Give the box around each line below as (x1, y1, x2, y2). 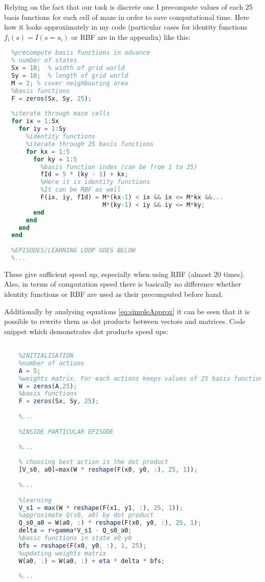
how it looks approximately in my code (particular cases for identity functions (4, 21, 248, 32)
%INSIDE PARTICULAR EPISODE (18, 428, 114, 435)
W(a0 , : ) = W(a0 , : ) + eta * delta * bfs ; (18, 557, 165, 565)
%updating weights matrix (18, 549, 107, 557)
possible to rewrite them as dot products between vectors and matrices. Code (4, 316, 246, 327)
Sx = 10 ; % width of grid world (11, 64, 125, 72)
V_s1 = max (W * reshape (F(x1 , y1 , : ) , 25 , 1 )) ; (18, 504, 183, 511)
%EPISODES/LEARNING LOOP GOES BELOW (11, 247, 136, 254)
